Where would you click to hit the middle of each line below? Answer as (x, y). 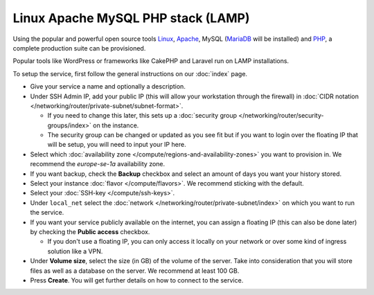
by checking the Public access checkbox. (90, 231)
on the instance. (116, 125)
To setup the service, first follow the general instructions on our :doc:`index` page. (130, 73)
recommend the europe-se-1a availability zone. (98, 164)
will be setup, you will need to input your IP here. (117, 145)
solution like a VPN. (75, 251)
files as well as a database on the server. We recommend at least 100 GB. (135, 271)
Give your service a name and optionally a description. (108, 87)
